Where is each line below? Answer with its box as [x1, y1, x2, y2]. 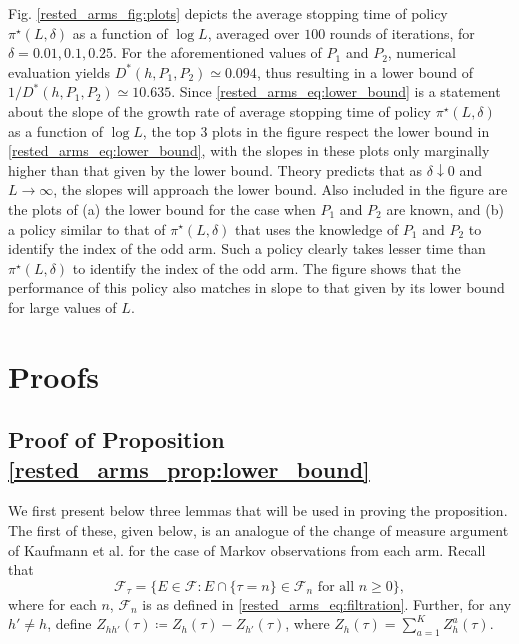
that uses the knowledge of [235, 218, 399, 239]
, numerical [387, 42, 456, 63]
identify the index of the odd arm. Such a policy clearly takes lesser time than [8, 238, 486, 259]
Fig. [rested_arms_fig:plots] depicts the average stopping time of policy [8, 3, 448, 23]
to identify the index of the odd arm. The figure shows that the [72, 257, 461, 278]
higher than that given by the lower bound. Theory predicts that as [8, 159, 423, 180]
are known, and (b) [386, 198, 504, 219]
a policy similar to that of [8, 218, 166, 239]
